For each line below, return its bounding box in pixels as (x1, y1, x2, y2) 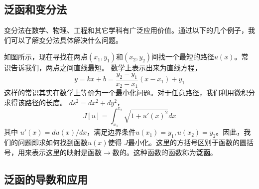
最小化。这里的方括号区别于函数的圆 (128, 137, 247, 147)
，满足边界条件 (87, 127, 136, 137)
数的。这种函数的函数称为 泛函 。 (112, 147, 217, 157)
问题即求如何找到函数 (17, 137, 88, 147)
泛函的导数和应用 (4, 171, 88, 187)
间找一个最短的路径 (151, 51, 214, 62)
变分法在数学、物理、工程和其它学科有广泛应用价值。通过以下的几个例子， (4, 25, 248, 35)
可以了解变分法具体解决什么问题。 (10, 34, 123, 45)
